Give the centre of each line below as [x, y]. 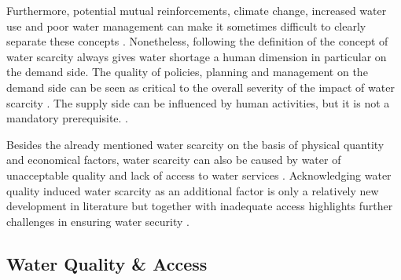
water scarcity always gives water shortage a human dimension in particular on [197, 56]
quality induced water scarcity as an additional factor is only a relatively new [193, 190]
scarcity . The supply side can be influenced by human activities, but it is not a [198, 102]
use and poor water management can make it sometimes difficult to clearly [186, 25]
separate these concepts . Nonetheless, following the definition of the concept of [197, 41]
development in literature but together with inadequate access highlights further [200, 206]
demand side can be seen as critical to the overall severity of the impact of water [200, 87]
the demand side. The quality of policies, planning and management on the [187, 72]
